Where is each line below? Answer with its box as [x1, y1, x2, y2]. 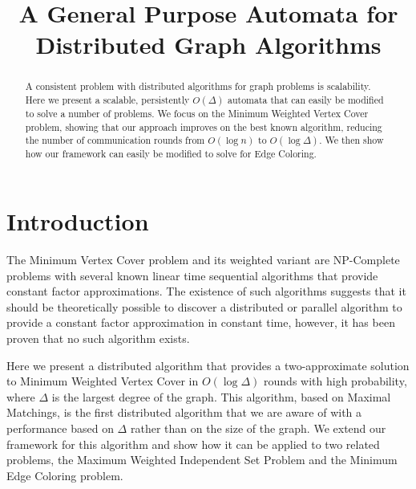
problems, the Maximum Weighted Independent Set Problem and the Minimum [6, 451, 398, 468]
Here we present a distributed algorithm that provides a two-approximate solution [6, 357, 410, 373]
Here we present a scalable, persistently [25, 93, 190, 107]
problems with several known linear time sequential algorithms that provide [6, 267, 378, 283]
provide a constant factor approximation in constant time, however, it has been [6, 314, 395, 331]
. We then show [319, 133, 384, 147]
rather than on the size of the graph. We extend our [130, 419, 386, 436]
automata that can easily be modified [227, 93, 384, 107]
